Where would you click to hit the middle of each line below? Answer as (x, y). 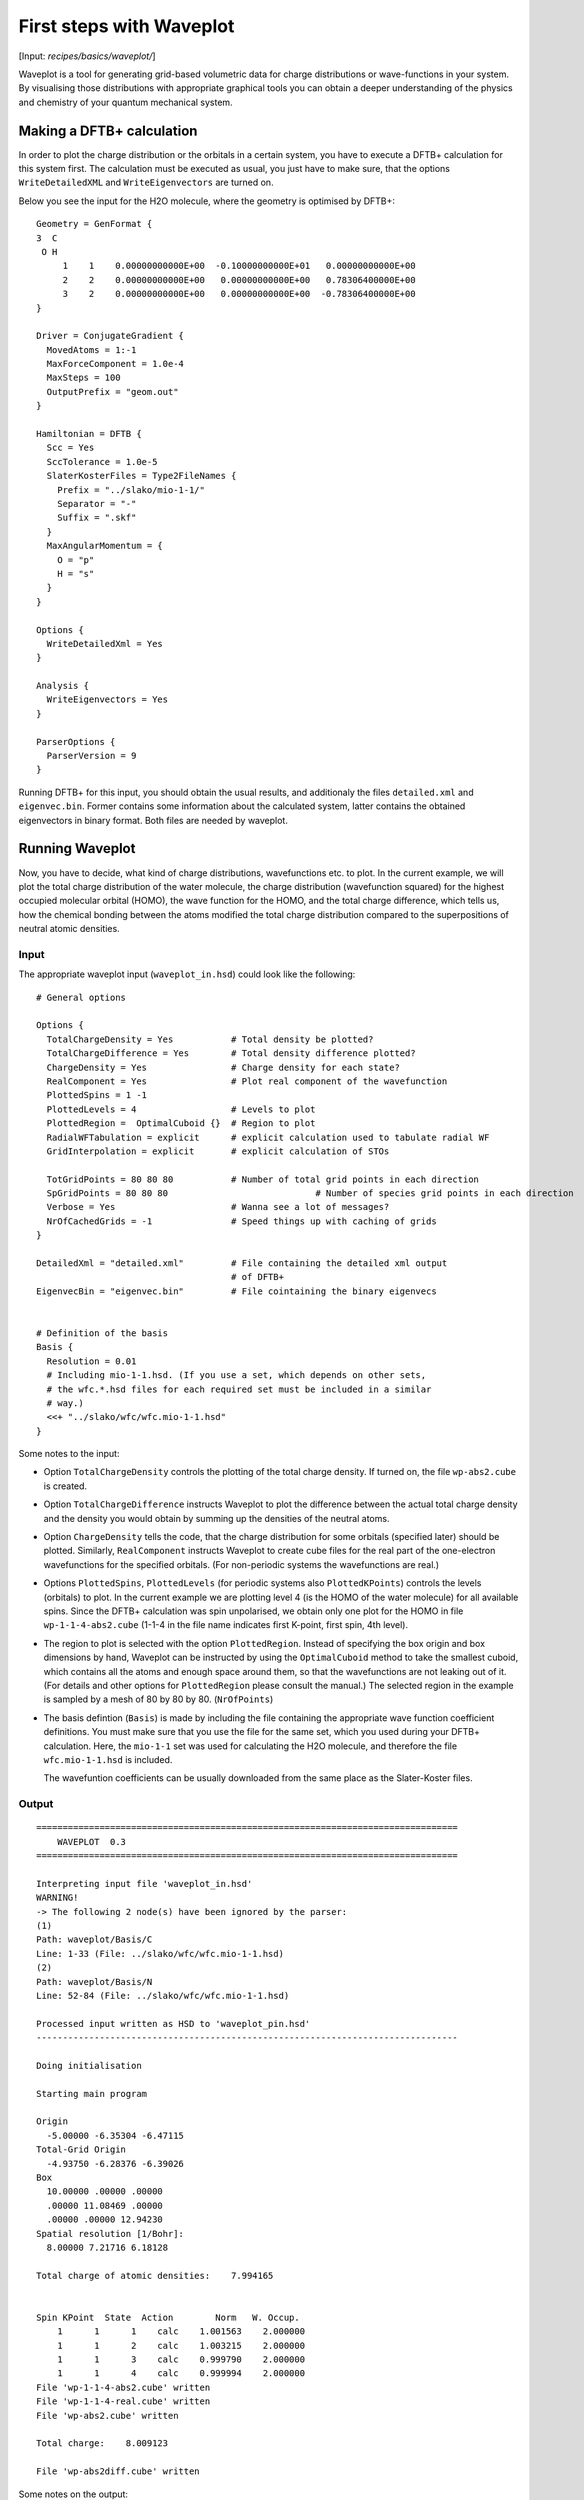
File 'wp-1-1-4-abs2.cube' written (123, 2387)
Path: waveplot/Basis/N (94, 1981)
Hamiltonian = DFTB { (89, 434)
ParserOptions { (76, 741)
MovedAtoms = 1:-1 (91, 349)
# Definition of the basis (102, 1333)
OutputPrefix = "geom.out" (112, 391)
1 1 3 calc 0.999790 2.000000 (180, 2359)
